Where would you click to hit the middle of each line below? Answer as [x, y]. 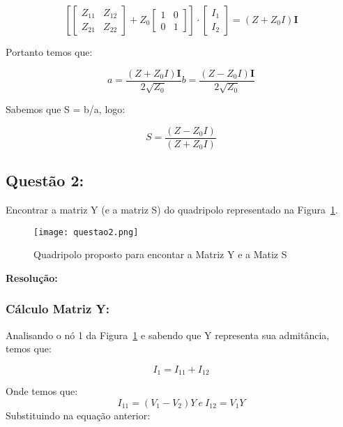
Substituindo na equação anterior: [78, 415]
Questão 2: [45, 180]
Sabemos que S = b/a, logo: [66, 109]
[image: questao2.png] [86, 232]
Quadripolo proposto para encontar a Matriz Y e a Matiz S [160, 254]
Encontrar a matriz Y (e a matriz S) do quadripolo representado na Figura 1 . [172, 209]
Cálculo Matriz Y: [58, 309]
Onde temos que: [42, 391]
